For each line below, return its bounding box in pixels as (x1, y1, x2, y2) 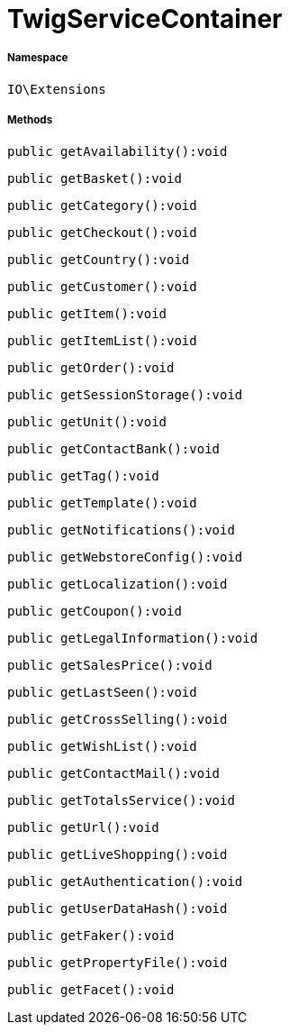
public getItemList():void (7, 333, 197, 348)
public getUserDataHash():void (7, 900, 228, 916)
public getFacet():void (7, 982, 175, 997)
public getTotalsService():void (7, 792, 235, 808)
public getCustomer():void (7, 279, 197, 294)
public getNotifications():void (7, 522, 235, 537)
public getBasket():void (7, 170, 182, 186)
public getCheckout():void (7, 224, 197, 240)
